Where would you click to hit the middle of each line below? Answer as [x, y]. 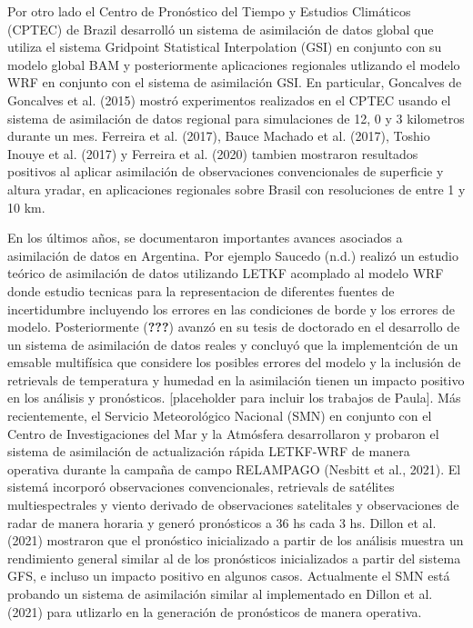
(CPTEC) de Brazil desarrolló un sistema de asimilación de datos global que [221, 29]
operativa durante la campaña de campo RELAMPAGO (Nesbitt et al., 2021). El [234, 469]
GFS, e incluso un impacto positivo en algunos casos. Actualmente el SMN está [229, 576]
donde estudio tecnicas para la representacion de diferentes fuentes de [201, 290]
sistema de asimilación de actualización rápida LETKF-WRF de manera [209, 451]
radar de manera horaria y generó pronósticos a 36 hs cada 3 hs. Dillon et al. [222, 522]
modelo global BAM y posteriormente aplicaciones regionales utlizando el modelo [234, 64]
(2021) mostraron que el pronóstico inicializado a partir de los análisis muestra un [236, 540]
